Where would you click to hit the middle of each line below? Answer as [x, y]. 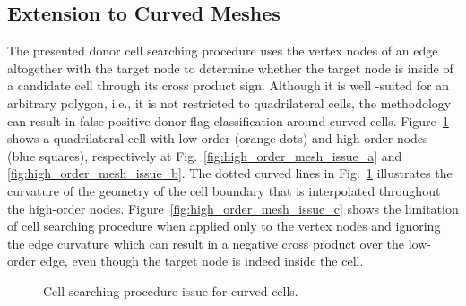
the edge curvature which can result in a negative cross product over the [206, 243]
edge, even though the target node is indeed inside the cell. [202, 261]
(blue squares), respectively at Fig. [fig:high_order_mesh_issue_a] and [205, 155]
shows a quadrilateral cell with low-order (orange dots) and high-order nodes [218, 138]
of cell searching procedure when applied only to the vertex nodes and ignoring [224, 226]
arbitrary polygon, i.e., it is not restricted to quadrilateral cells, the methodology [229, 102]
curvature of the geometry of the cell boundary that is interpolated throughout [224, 190]
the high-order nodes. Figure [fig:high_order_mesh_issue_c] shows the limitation [233, 208]
